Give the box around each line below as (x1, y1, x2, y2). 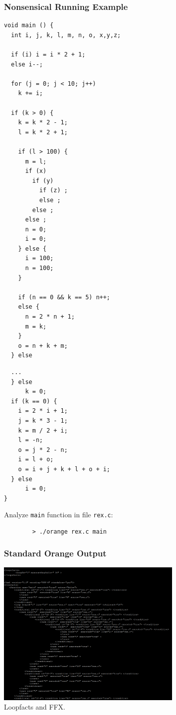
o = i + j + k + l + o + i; (18, 465, 110, 473)
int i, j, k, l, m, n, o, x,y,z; (11, 31, 121, 39)
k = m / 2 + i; (18, 427, 68, 434)
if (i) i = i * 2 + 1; (11, 51, 86, 58)
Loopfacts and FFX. (4, 702, 65, 712)
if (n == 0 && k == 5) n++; (18, 293, 110, 301)
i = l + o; (18, 456, 54, 463)
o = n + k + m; (18, 342, 68, 349)
